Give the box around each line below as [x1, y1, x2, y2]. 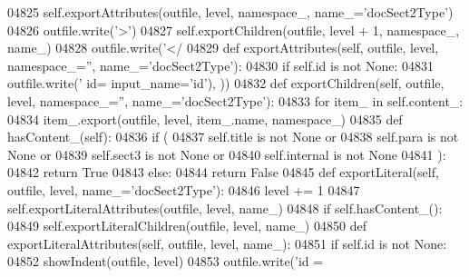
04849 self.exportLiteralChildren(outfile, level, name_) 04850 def [7, 216, 366, 235]
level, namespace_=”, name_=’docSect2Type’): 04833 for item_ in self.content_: [7, 91, 464, 110]
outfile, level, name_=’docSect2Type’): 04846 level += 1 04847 [7, 180, 360, 199]
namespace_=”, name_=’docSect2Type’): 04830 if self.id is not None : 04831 [7, 55, 435, 74]
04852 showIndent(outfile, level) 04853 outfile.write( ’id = [7, 252, 324, 271]
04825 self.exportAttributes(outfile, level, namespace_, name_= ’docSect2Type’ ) [7, 3, 454, 21]
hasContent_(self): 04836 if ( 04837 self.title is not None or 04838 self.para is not [7, 127, 459, 146]
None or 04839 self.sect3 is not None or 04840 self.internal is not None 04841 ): [7, 144, 446, 163]
